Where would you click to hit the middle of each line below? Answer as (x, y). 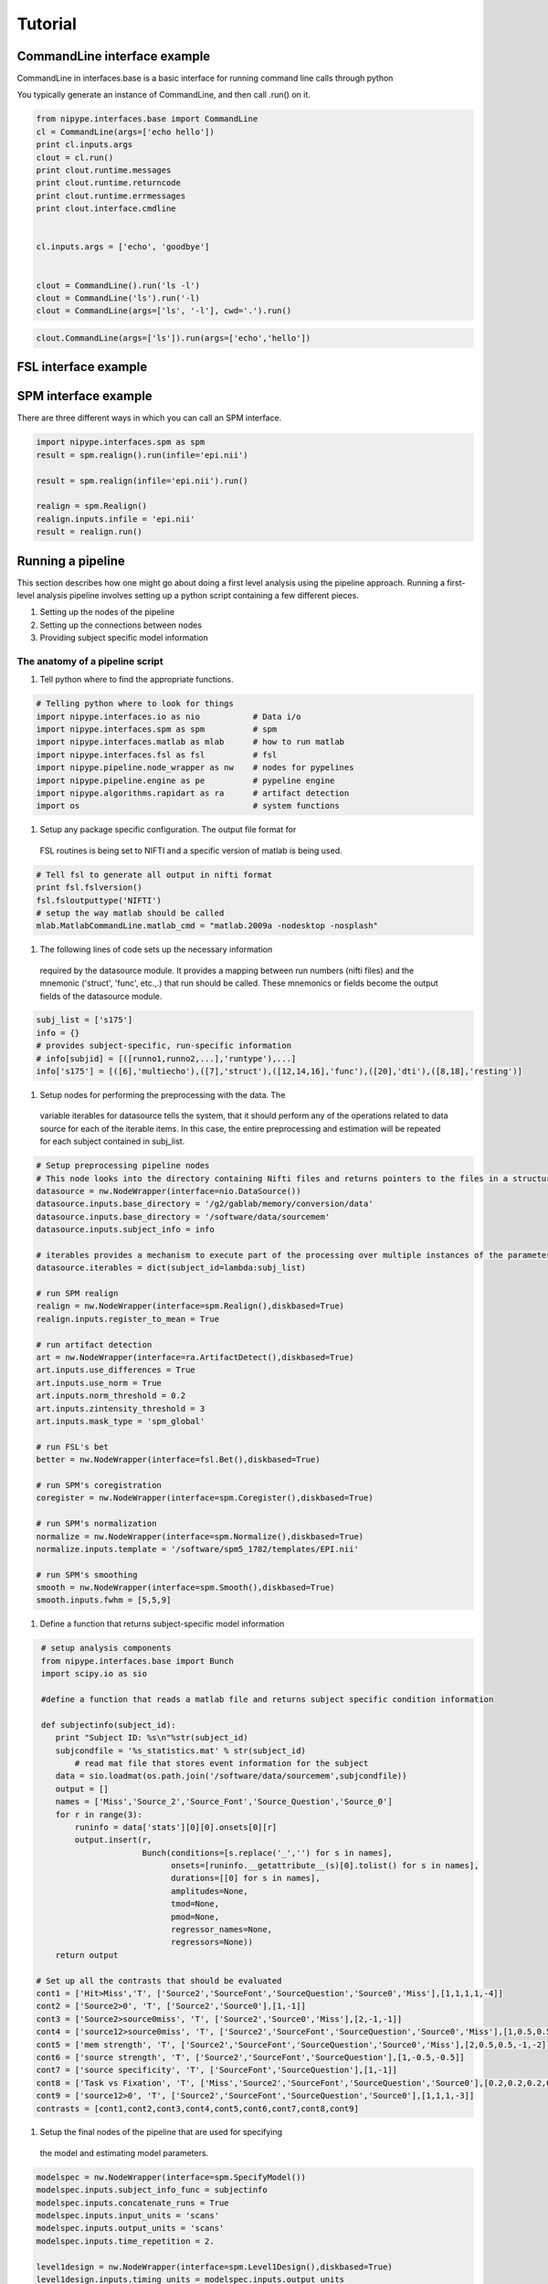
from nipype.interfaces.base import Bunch (138, 1661)
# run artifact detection (94, 1344)
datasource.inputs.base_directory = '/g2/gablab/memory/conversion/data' (205, 1204)
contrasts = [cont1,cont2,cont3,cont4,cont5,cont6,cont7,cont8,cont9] (198, 2109)
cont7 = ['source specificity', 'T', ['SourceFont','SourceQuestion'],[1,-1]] (216, 2070)
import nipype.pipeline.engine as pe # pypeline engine (185, 780)
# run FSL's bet (73, 1447)
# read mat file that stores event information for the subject (221, 1763)
